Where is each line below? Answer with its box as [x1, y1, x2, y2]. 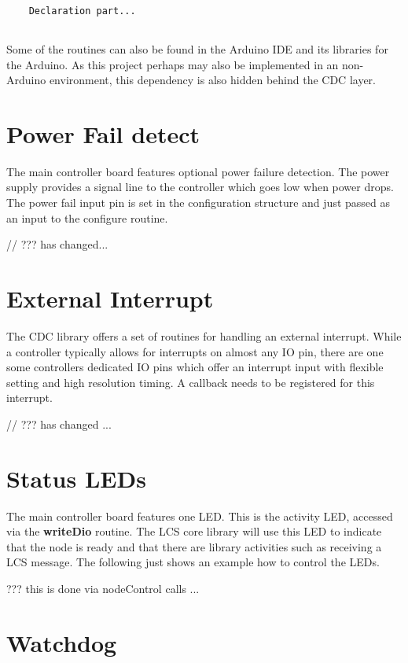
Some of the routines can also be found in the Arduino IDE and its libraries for [6, 40, 388, 57]
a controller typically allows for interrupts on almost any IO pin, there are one [6, 343, 384, 359]
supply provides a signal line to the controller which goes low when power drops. [6, 179, 394, 195]
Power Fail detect [6, 117, 200, 149]
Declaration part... [28, 5, 136, 17]
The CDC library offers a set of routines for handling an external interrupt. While [6, 327, 402, 344]
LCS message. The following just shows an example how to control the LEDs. [6, 554, 380, 570]
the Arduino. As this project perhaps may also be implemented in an [6, 56, 339, 72]
